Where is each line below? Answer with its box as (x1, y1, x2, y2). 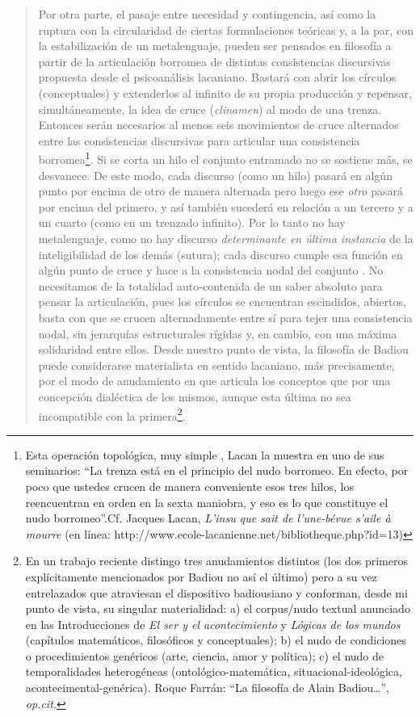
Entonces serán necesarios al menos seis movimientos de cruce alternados (38, 116, 399, 133)
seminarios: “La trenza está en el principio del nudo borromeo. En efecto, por (25, 462, 409, 479)
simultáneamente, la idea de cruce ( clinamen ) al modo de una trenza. (38, 100, 382, 117)
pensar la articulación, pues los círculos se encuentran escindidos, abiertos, (38, 293, 406, 310)
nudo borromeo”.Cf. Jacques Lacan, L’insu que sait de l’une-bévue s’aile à (25, 509, 391, 526)
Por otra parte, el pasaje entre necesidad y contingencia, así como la (38, 6, 376, 22)
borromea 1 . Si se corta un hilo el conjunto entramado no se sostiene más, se (38, 149, 413, 167)
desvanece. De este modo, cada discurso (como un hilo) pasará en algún (38, 166, 393, 183)
